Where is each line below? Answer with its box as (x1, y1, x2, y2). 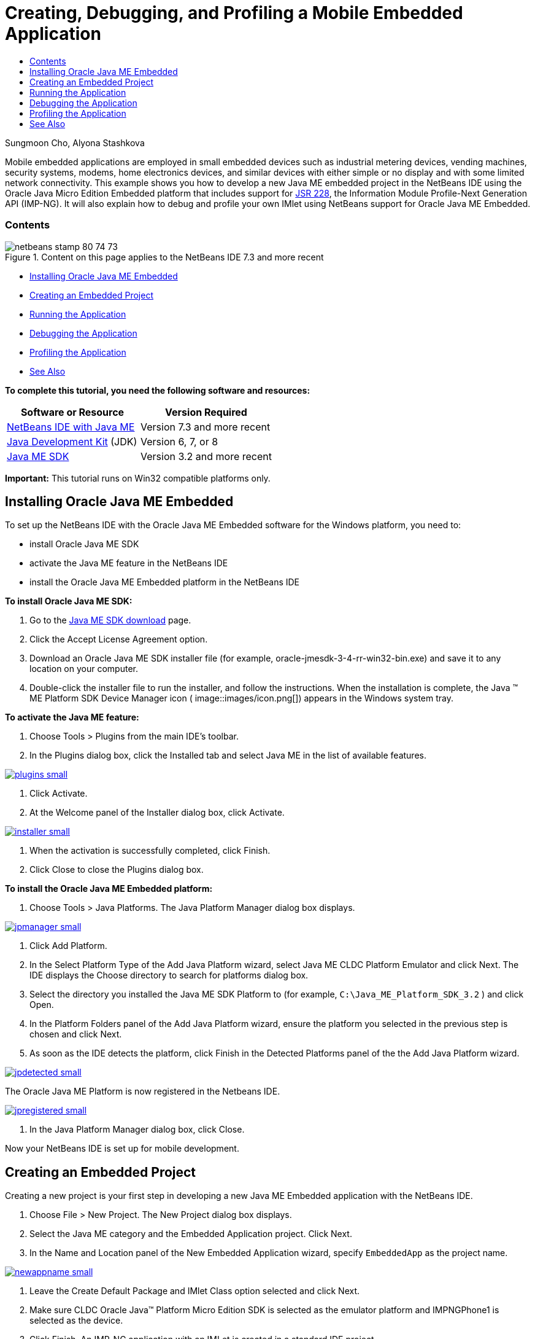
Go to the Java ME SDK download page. (29, 615, 191, 626)
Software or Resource (20, 405, 125, 418)
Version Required (165, 405, 247, 418)
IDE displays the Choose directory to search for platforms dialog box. (29, 970, 309, 981)
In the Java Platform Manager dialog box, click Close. (29, 1124, 245, 1135)
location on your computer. (29, 663, 138, 674)
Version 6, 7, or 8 (140, 435, 218, 448)
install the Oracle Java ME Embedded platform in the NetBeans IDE (29, 577, 300, 588)
